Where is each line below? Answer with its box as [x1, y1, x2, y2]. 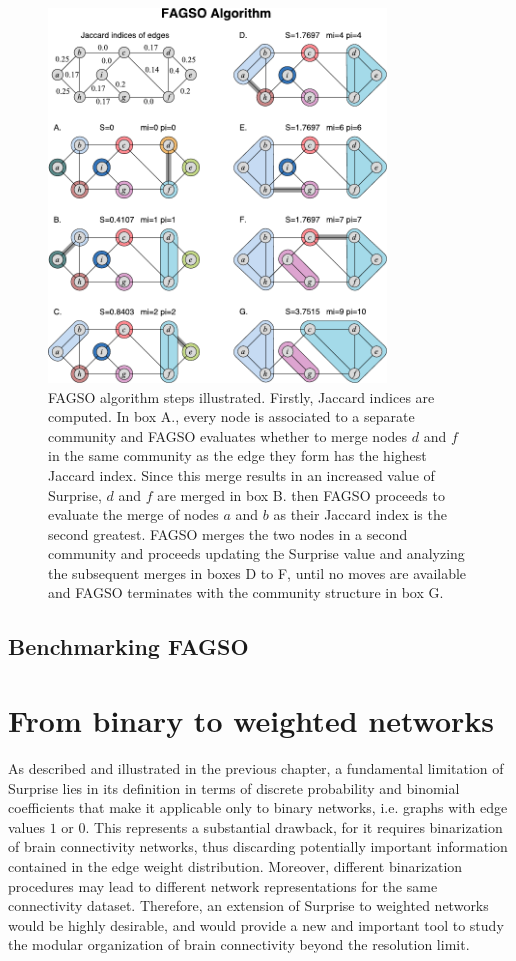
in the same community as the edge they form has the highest [48, 445, 427, 466]
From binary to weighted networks [8, 700, 494, 741]
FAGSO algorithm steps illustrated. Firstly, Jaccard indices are [48, 386, 435, 407]
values [8, 816, 46, 837]
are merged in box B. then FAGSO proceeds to [157, 484, 445, 505]
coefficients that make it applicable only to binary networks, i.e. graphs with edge [8, 797, 508, 818]
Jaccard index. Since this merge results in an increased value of [48, 464, 435, 485]
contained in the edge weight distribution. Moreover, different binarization [8, 855, 463, 876]
